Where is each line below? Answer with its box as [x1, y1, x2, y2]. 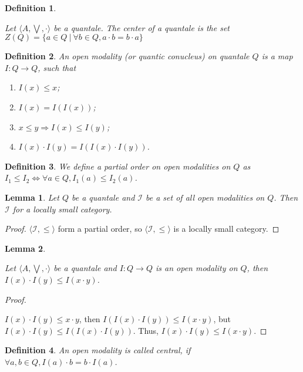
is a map [261, 50, 293, 62]
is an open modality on [155, 262, 238, 274]
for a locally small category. [12, 202, 112, 215]
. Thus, [133, 324, 159, 336]
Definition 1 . [5, 2, 56, 13]
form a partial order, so [58, 222, 142, 235]
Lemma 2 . [5, 242, 46, 254]
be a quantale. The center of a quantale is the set [53, 21, 230, 33]
